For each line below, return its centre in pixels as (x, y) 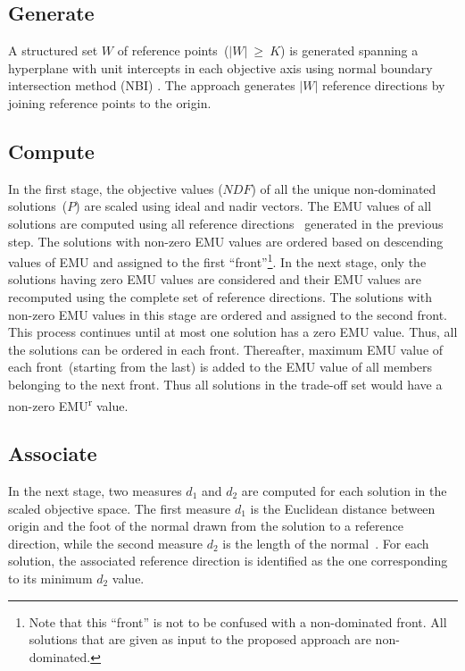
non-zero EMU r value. (68, 404)
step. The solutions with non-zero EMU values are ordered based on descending (226, 241)
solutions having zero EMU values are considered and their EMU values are (215, 279)
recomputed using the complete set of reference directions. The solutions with (220, 297)
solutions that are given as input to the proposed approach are (200, 639)
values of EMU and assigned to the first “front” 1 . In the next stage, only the (217, 260)
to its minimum (50, 578)
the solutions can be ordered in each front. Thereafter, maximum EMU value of (226, 349)
